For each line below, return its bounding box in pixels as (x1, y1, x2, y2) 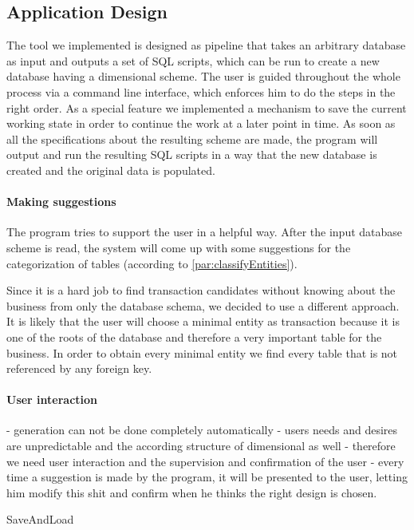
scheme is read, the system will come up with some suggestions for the (6, 239, 351, 255)
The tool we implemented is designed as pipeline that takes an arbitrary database (6, 37, 406, 53)
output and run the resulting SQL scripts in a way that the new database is (6, 146, 377, 163)
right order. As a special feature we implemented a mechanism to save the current (6, 99, 407, 116)
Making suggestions (6, 193, 116, 210)
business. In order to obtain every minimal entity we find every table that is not (6, 344, 398, 361)
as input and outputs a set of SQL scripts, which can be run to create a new (6, 52, 380, 69)
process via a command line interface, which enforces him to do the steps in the (6, 83, 396, 100)
